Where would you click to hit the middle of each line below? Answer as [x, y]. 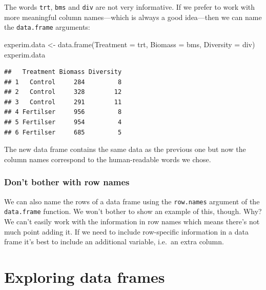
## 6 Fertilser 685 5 [63, 132]
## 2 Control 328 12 [63, 92]
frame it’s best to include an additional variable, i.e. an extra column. [114, 241]
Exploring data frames [85, 276]
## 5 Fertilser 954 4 [63, 122]
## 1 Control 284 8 [63, 82]
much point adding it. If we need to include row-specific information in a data [126, 231]
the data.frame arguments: [47, 27]
